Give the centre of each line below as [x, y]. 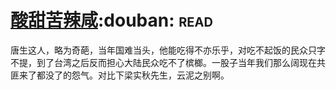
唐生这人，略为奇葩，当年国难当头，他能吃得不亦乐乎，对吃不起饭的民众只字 [168, 50]
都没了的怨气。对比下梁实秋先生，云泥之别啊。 [133, 75]
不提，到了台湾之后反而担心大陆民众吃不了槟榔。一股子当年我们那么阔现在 [163, 62]
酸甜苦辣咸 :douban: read [111, 20]
